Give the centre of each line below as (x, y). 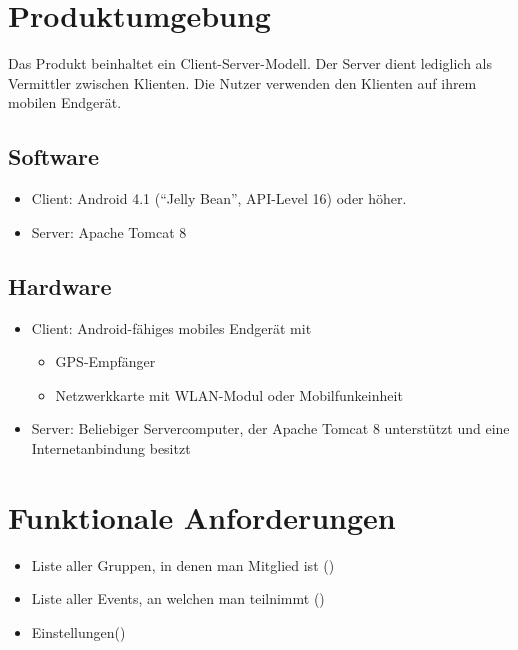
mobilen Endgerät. (65, 102)
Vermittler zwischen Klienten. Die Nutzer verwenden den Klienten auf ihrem (242, 82)
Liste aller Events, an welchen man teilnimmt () (178, 598)
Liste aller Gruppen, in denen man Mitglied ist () (183, 564)
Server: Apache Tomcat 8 (109, 231)
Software (54, 156)
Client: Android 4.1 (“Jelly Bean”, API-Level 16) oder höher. (219, 198)
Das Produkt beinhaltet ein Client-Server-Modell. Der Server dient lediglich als (250, 63)
